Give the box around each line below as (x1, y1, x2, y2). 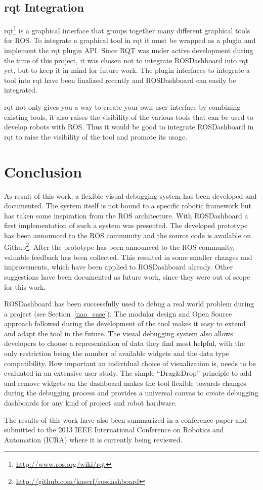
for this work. (4, 281, 46, 292)
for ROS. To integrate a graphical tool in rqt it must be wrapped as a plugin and (4, 35, 256, 46)
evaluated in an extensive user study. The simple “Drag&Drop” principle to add (4, 368, 252, 378)
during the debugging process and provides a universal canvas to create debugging (4, 387, 258, 398)
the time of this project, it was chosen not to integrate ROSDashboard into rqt (4, 55, 249, 65)
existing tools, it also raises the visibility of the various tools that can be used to (4, 111, 253, 122)
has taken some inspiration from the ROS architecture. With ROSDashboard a (4, 210, 248, 220)
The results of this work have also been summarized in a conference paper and (4, 414, 247, 425)
